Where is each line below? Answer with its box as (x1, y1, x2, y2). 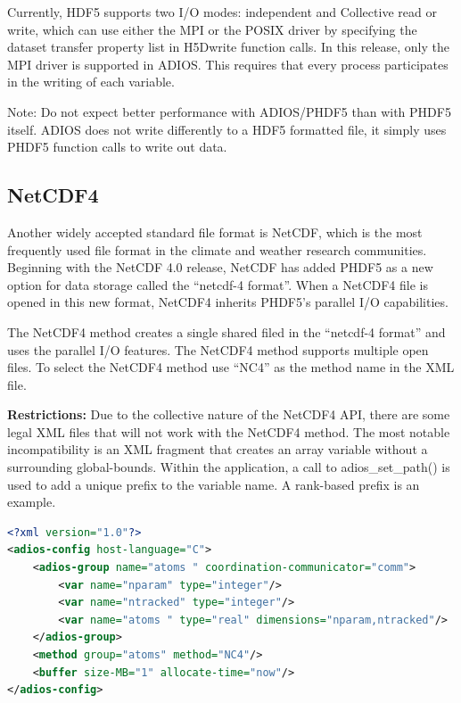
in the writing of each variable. (7, 72, 175, 91)
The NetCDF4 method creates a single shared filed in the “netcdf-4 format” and (7, 322, 446, 341)
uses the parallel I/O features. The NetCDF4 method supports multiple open (7, 340, 429, 359)
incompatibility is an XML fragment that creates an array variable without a (7, 440, 428, 459)
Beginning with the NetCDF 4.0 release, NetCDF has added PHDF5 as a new (7, 258, 433, 277)
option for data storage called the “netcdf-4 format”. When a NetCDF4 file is (7, 275, 428, 294)
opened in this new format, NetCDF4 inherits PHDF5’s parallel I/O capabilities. (7, 293, 449, 311)
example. (7, 492, 56, 511)
